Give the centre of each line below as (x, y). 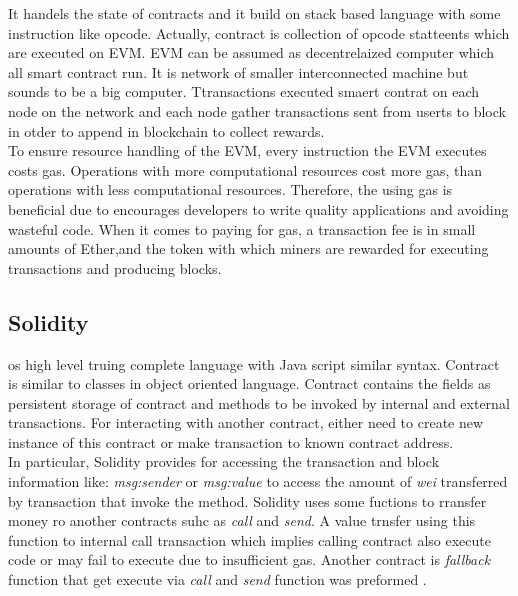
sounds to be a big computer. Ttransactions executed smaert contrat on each (244, 91)
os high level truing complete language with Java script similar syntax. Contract (254, 363)
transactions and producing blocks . (115, 267)
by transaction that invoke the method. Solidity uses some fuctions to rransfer (247, 500)
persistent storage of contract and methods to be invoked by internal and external (259, 402)
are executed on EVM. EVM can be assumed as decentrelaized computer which (251, 52)
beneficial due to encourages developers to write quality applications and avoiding (258, 208)
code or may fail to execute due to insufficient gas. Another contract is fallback (249, 559)
